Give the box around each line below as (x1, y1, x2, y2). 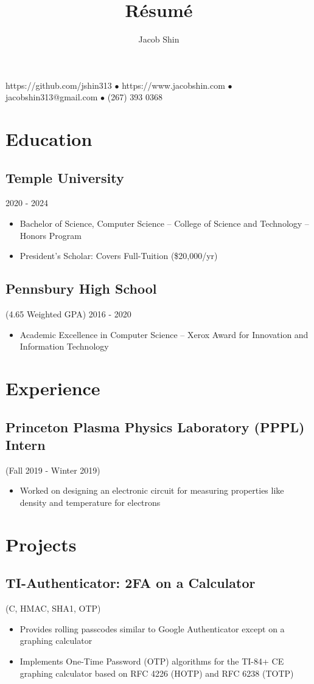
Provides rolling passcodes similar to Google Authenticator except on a (19, 622, 285, 635)
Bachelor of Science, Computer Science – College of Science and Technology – (19, 217, 309, 230)
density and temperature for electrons (19, 496, 161, 508)
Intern (5, 435, 46, 454)
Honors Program (19, 229, 82, 241)
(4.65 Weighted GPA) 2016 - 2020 (5, 308, 131, 320)
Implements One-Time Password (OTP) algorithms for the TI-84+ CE (19, 654, 284, 667)
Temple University (5, 168, 124, 187)
